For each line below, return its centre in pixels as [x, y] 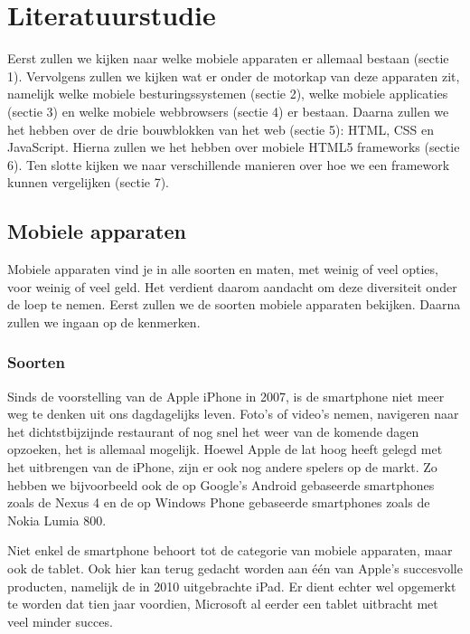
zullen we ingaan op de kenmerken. [104, 322]
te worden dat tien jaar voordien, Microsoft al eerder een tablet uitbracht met [223, 604]
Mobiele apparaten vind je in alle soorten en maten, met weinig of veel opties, [223, 269]
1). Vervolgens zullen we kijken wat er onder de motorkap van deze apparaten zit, [234, 76]
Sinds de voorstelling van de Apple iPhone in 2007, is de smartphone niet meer [226, 396]
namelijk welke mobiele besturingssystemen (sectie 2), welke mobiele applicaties [228, 94]
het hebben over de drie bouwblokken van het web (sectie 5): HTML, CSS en [221, 129]
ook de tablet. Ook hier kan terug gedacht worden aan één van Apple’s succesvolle [235, 568]
